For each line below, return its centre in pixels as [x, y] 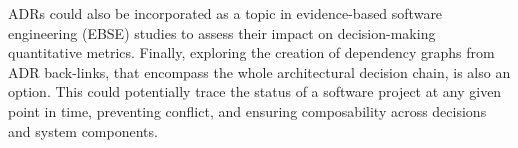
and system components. [83, 130]
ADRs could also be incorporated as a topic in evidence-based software [225, 13]
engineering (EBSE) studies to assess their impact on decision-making [222, 32]
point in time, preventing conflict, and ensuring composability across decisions [247, 110]
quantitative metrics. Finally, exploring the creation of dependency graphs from [251, 52]
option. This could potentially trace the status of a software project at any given [255, 91]
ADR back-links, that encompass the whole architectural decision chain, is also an [259, 71]
